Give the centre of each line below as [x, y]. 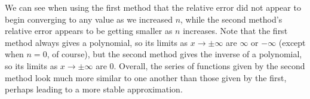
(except [292, 42]
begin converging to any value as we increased [89, 19]
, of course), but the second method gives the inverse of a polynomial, [174, 54]
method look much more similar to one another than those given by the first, [146, 77]
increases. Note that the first [235, 31]
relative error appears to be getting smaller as [89, 31]
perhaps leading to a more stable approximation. [94, 89]
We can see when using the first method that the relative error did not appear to [153, 7]
